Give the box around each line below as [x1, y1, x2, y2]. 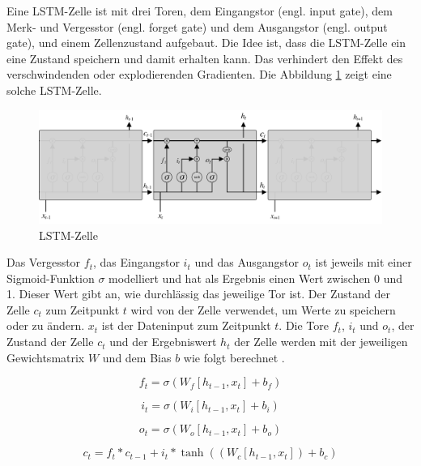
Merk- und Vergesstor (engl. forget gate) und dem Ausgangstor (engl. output [6, 18, 388, 35]
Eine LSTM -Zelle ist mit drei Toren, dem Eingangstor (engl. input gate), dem [6, 2, 393, 19]
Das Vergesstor [6, 254, 81, 271]
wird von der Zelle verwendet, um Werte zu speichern [130, 301, 396, 318]
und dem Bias [102, 348, 172, 366]
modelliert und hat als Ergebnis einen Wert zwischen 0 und [108, 269, 403, 286]
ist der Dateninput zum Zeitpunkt [101, 317, 271, 334]
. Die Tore [279, 317, 330, 334]
